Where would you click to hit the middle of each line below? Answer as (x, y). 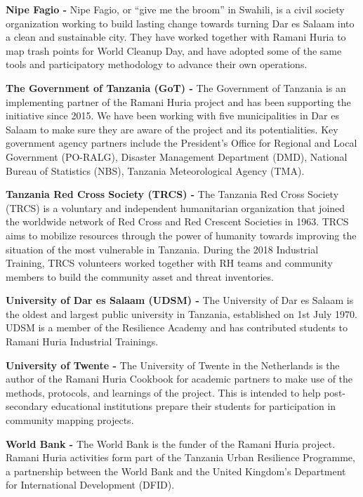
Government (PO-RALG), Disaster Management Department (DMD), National (177, 156)
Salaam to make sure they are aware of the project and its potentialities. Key (172, 129)
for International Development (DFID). (90, 485)
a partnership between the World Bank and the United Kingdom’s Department (176, 471)
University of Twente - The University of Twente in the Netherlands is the (173, 365)
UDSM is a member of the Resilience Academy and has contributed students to (177, 327)
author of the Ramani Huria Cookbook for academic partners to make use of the (179, 379)
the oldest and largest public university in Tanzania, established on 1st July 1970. (181, 313)
